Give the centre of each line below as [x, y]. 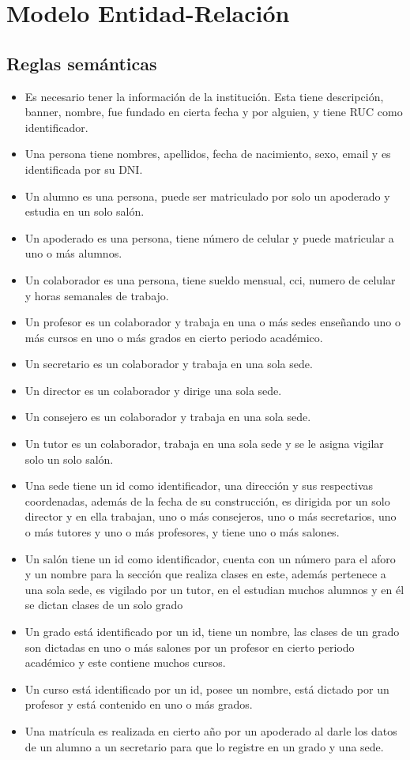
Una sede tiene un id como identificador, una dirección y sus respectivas [199, 485]
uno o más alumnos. [73, 253]
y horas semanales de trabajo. [97, 295]
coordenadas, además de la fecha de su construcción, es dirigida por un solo [207, 500]
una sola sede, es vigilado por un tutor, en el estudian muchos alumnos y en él [214, 589]
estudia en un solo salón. [85, 211]
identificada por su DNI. [84, 169]
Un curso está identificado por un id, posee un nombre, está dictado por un [207, 689]
